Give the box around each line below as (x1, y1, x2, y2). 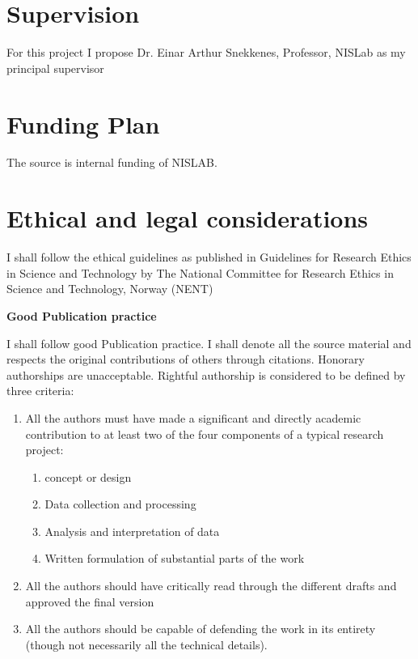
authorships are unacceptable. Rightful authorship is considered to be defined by (6, 366, 406, 383)
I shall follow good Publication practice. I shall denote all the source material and (6, 334, 412, 351)
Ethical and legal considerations (6, 202, 369, 235)
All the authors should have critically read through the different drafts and (25, 577, 397, 594)
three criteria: (6, 382, 74, 399)
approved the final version (25, 593, 154, 610)
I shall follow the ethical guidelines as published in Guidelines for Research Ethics (6, 249, 412, 266)
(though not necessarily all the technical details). (25, 636, 268, 653)
